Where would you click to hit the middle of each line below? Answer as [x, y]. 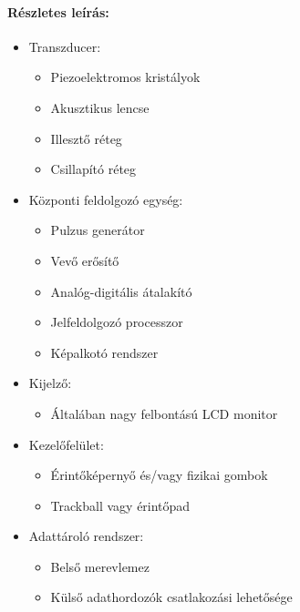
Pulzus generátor [98, 230]
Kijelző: [50, 383]
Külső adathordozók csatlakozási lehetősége [171, 597]
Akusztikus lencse [100, 107]
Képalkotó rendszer [104, 352]
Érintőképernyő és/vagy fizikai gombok [159, 475]
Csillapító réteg [93, 169]
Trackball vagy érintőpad [120, 505]
